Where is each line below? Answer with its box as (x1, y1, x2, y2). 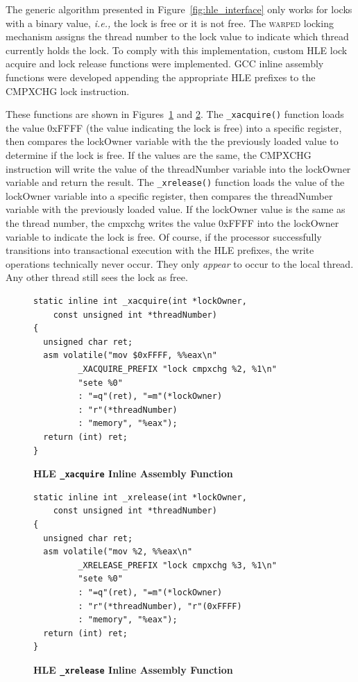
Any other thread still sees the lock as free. (6, 270, 188, 284)
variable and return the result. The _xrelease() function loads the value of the (6, 175, 345, 189)
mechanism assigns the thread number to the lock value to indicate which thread (6, 29, 349, 44)
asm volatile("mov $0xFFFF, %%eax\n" (43, 350, 217, 361)
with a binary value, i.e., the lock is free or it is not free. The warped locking (6, 15, 334, 30)
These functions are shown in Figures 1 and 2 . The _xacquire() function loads (6, 107, 344, 121)
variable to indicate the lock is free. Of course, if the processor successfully (6, 229, 322, 244)
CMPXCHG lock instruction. (6, 83, 130, 98)
